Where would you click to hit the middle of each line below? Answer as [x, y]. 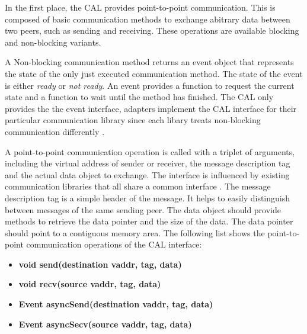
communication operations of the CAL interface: [114, 244]
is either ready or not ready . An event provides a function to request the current [150, 85]
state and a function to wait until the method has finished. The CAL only [139, 97]
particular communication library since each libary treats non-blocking [133, 120]
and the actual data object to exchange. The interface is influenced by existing [147, 174]
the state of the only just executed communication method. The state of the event [154, 73]
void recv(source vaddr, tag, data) [90, 284]
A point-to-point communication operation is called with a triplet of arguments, [150, 151]
